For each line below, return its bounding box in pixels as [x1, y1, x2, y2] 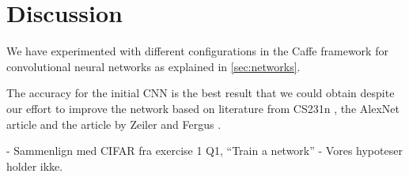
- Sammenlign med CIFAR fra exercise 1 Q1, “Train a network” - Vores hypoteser [6, 142, 403, 159]
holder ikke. [6, 157, 63, 174]
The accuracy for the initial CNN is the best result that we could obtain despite [6, 85, 395, 101]
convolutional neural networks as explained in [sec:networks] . [6, 58, 301, 74]
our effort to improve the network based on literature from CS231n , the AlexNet [6, 100, 400, 116]
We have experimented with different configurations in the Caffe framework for [6, 43, 388, 59]
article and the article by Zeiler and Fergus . [6, 115, 222, 132]
